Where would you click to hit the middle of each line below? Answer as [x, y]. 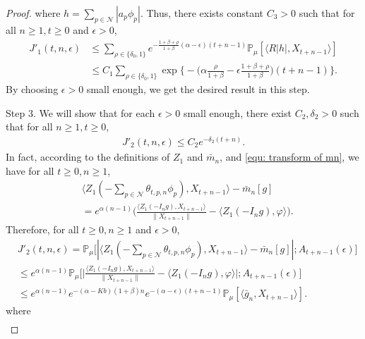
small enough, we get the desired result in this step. [198, 89]
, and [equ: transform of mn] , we [289, 157]
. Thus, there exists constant [202, 13]
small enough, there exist [237, 112]
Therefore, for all [42, 229]
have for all [30, 170]
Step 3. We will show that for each [80, 112]
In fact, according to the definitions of [88, 157]
